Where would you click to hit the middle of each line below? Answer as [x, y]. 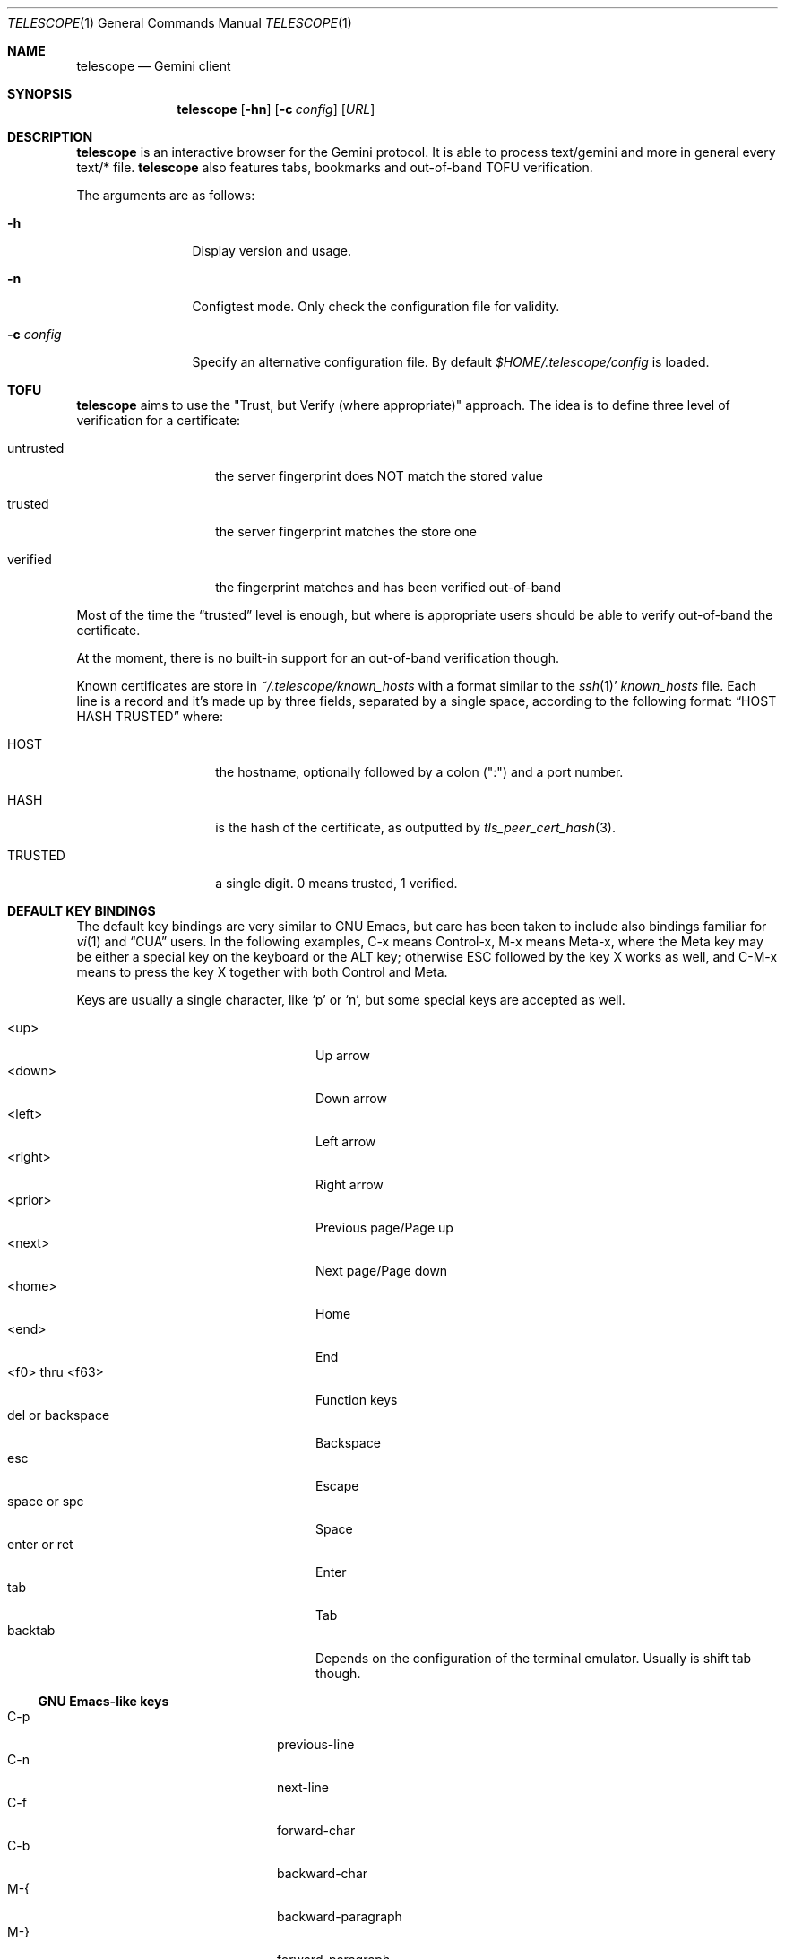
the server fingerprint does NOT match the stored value [379, 476]
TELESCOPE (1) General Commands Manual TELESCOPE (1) [180, 23]
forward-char [316, 1830]
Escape [337, 1486]
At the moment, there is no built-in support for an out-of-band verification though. [318, 658]
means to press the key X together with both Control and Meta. [262, 972]
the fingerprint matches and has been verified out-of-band [388, 587]
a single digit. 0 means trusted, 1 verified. [336, 883]
